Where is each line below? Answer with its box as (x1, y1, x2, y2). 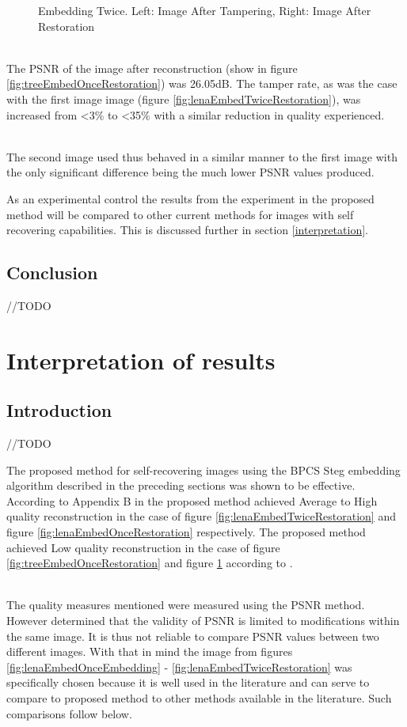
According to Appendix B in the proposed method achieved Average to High (6, 492, 378, 509)
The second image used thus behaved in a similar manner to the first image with (6, 148, 397, 165)
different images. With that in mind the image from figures (6, 643, 293, 660)
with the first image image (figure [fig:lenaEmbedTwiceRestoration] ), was (6, 90, 361, 107)
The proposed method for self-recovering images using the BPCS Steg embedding (6, 461, 401, 478)
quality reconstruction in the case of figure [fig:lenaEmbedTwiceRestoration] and (6, 508, 396, 524)
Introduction (6, 398, 112, 422)
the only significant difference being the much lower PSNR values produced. (6, 164, 375, 180)
